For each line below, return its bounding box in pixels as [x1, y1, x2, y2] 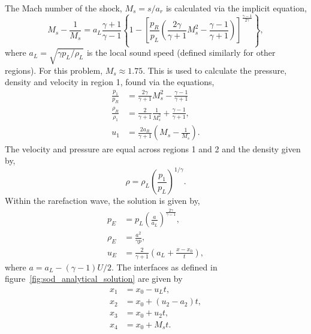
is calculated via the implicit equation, [165, 2, 307, 14]
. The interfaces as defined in [111, 260, 218, 273]
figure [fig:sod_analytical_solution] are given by [5, 272, 183, 285]
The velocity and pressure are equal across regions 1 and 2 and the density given [5, 142, 301, 155]
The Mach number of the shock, [5, 2, 122, 14]
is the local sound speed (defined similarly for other [86, 46, 276, 59]
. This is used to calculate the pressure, [143, 64, 287, 76]
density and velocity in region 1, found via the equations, [5, 76, 215, 88]
